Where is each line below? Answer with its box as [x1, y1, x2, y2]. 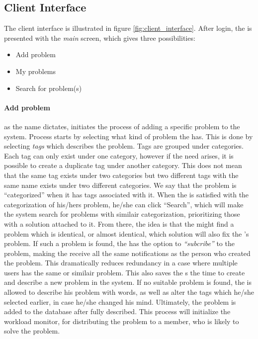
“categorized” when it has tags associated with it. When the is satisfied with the [4, 189, 249, 200]
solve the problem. [4, 326, 60, 336]
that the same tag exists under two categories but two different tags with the [4, 169, 239, 180]
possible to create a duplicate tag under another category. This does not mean [4, 160, 242, 170]
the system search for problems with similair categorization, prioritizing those [4, 209, 240, 219]
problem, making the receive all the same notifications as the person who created [4, 248, 251, 258]
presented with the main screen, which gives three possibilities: [4, 32, 195, 43]
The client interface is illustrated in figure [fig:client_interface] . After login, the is [4, 23, 252, 33]
